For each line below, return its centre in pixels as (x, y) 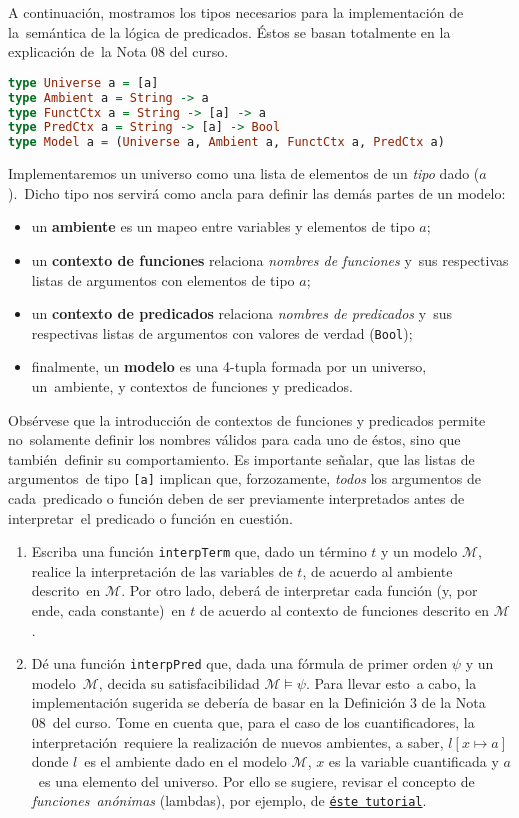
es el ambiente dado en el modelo (185, 761)
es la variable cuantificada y (413, 761)
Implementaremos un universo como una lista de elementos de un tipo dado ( (244, 173)
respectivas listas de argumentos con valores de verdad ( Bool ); (222, 332)
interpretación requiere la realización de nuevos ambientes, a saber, (237, 741)
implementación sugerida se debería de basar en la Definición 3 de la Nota (258, 702)
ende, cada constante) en (108, 610)
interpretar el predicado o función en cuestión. (150, 517)
